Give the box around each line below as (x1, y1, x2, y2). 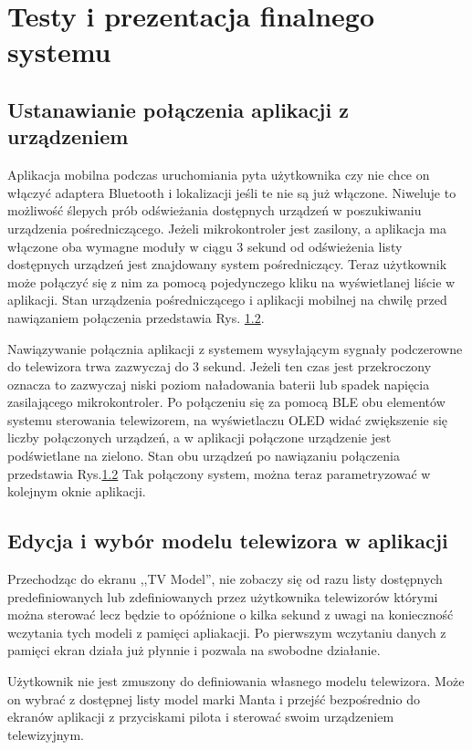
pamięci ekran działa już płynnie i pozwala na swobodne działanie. (7, 641, 381, 660)
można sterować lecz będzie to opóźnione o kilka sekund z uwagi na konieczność (7, 605, 454, 624)
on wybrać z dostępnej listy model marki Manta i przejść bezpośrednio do (7, 689, 420, 708)
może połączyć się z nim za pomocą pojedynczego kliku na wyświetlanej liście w (7, 272, 456, 291)
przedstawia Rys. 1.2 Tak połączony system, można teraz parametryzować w (7, 464, 431, 483)
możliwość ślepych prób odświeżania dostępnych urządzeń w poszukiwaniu (7, 201, 422, 220)
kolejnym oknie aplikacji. (7, 482, 146, 501)
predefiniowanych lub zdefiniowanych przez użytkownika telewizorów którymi (7, 587, 438, 606)
